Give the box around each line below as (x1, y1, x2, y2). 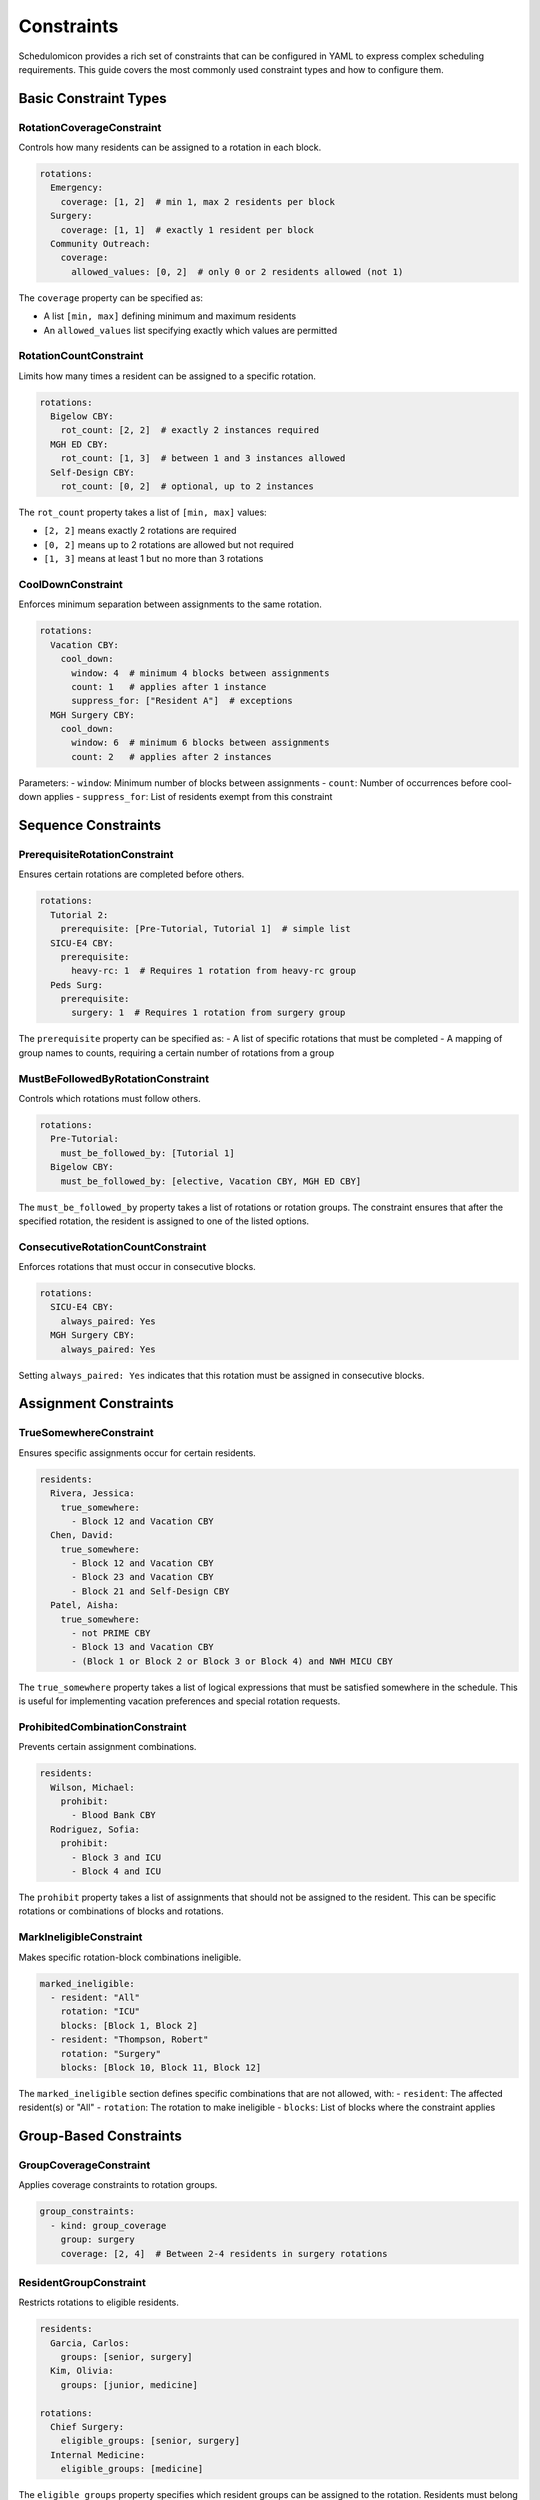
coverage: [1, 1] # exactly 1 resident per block (60, 224, 314, 235)
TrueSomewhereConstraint (18, 1426, 154, 1440)
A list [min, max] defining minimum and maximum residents (43, 310, 297, 322)
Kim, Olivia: (50, 2365, 114, 2377)
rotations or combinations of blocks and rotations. (18, 1905, 224, 1917)
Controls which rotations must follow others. (18, 1093, 201, 1104)
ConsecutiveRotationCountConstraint (18, 1240, 207, 1254)
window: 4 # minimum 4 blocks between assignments (71, 667, 330, 679)
